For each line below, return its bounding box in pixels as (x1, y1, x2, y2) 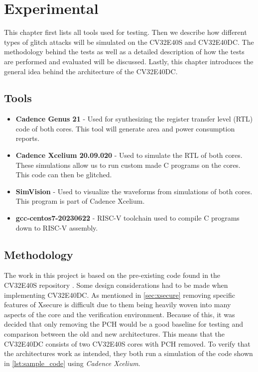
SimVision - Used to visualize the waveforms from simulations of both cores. (15, 186, 253, 196)
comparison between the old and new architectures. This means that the (4, 329, 225, 339)
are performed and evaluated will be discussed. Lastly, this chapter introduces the (4, 56, 254, 66)
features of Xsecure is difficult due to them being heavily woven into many (4, 299, 231, 310)
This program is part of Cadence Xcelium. (15, 196, 145, 206)
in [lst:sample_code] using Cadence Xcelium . (4, 358, 140, 368)
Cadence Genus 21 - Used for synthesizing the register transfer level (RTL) (15, 114, 253, 124)
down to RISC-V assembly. (15, 222, 98, 233)
